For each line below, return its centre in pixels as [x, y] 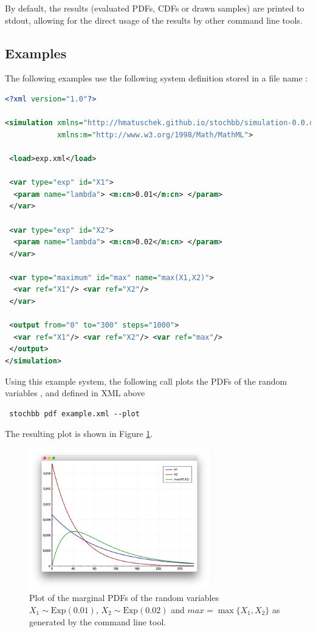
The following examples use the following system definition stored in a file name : [156, 78]
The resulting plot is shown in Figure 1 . [79, 434]
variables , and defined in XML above [75, 393]
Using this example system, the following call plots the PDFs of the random [146, 381]
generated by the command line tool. [98, 621]
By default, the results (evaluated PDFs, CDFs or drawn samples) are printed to [155, 8]
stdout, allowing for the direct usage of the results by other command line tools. [154, 20]
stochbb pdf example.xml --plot [74, 414]
